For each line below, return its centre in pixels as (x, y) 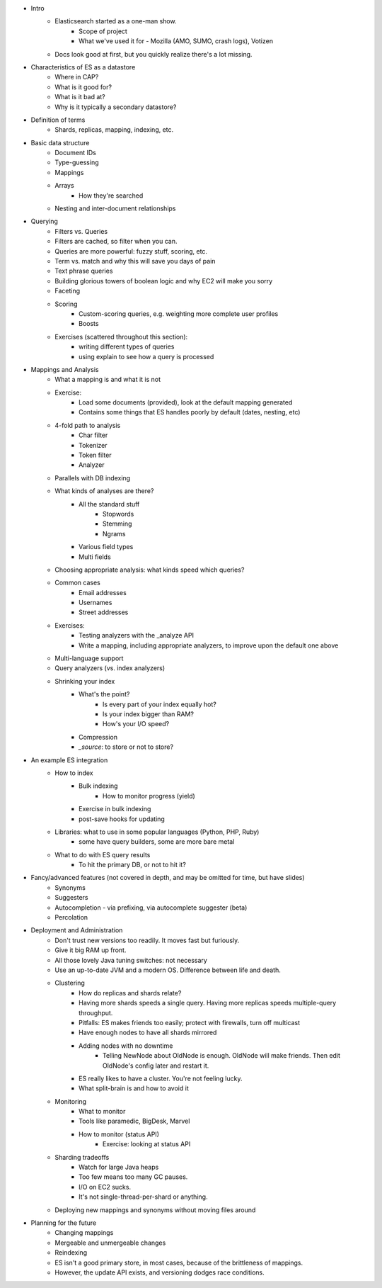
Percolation (71, 917)
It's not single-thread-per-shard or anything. (143, 1197)
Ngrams (114, 533)
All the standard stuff (109, 504)
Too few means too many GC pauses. (133, 1177)
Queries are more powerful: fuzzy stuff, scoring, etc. (131, 251)
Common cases (77, 583)
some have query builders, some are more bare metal (157, 842)
